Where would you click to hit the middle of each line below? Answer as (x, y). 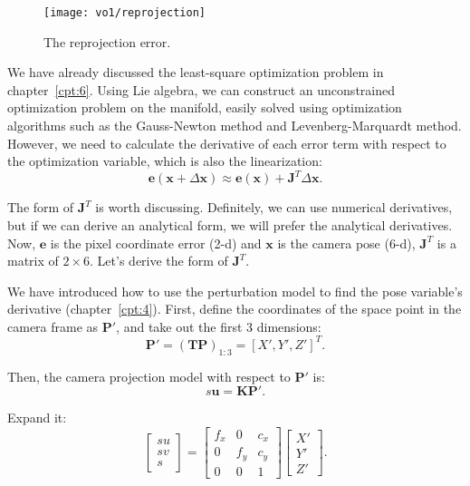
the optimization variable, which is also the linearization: (165, 161)
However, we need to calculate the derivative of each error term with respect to (227, 143)
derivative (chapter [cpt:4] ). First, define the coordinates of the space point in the (235, 309)
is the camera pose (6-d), (346, 243)
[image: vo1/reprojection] (125, 13)
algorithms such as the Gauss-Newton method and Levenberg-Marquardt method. (235, 126)
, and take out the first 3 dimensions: (219, 326)
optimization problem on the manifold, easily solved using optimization (205, 107)
